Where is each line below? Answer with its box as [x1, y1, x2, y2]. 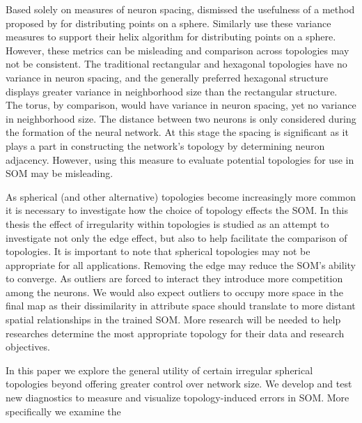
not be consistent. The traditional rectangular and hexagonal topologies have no [6, 56, 347, 71]
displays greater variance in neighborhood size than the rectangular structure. [6, 84, 338, 98]
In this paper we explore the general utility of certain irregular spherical [6, 362, 313, 377]
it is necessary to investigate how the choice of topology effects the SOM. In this [6, 203, 348, 217]
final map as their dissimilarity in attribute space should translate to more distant [6, 298, 356, 313]
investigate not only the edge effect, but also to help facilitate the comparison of [6, 230, 347, 245]
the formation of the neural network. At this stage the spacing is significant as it [6, 125, 349, 139]
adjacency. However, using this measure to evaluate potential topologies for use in [6, 152, 354, 167]
